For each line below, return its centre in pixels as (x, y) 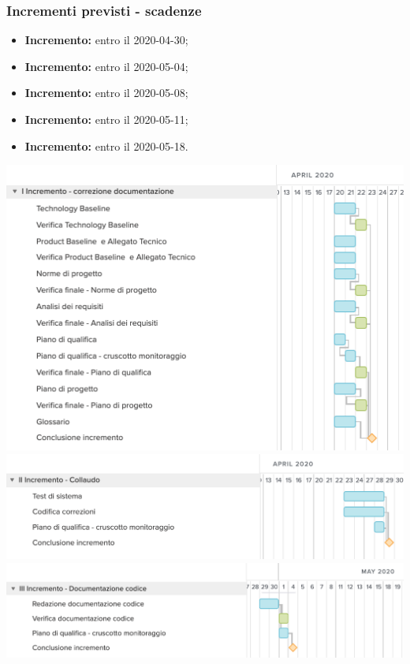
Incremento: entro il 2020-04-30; (106, 40)
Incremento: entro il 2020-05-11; (106, 119)
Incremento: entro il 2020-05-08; (106, 93)
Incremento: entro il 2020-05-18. (106, 145)
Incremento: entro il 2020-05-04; (106, 66)
